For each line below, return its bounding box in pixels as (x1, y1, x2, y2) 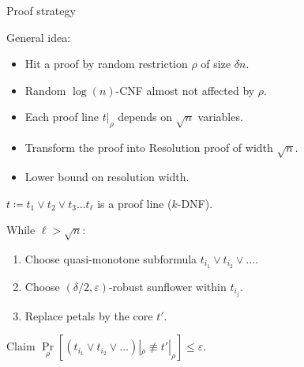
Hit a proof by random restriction (24, 55, 188, 72)
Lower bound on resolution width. (24, 168, 190, 184)
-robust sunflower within (108, 278, 227, 294)
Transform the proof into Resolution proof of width (24, 139, 273, 156)
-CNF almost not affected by (115, 81, 255, 98)
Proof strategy (6, 2, 76, 18)
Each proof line (24, 108, 99, 125)
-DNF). (177, 195, 213, 211)
